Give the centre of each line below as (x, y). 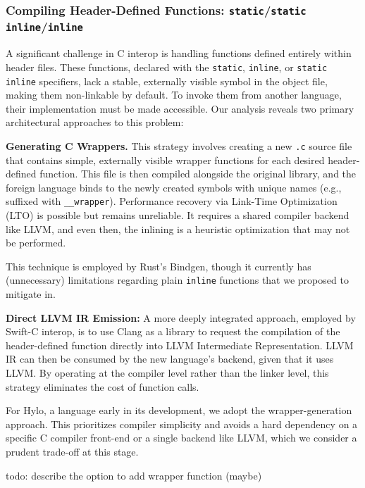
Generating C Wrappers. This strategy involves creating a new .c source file (179, 145)
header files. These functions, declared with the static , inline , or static (167, 67)
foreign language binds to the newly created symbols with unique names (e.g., (174, 187)
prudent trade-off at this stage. (72, 452)
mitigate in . (31, 294)
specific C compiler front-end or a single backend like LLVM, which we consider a (181, 438)
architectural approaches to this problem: (95, 122)
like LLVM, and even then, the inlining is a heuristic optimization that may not (178, 229)
